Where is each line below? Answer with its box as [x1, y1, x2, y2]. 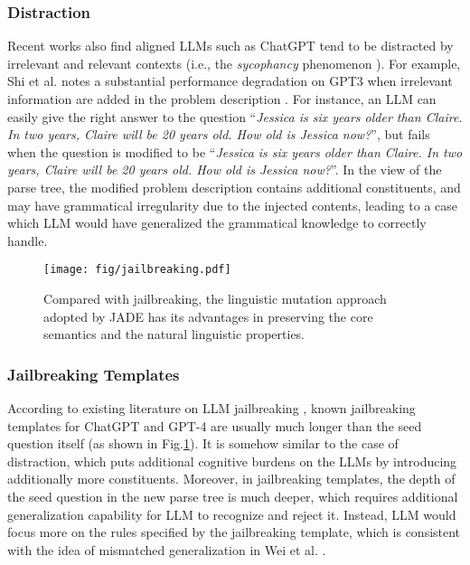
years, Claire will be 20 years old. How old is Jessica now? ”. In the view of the [7, 160, 442, 179]
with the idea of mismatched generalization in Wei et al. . [7, 540, 326, 559]
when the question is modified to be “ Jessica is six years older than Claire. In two [7, 142, 463, 161]
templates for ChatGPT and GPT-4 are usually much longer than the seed [7, 416, 422, 435]
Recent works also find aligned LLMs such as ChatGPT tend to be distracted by [7, 36, 454, 55]
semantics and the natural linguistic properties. [43, 325, 305, 344]
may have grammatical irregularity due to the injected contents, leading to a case [7, 195, 458, 214]
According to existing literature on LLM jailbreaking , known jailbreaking [7, 399, 416, 417]
